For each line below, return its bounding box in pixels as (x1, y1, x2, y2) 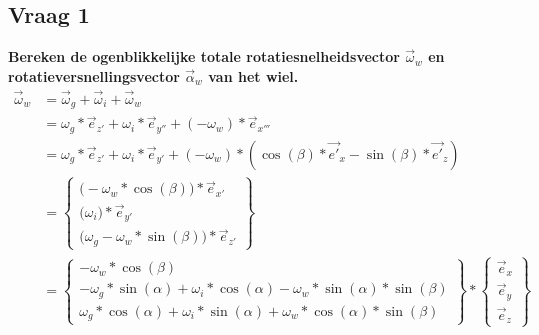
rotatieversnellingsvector (8, 65, 180, 86)
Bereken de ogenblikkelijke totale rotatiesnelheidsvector (8, 46, 400, 67)
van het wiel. (208, 65, 299, 86)
